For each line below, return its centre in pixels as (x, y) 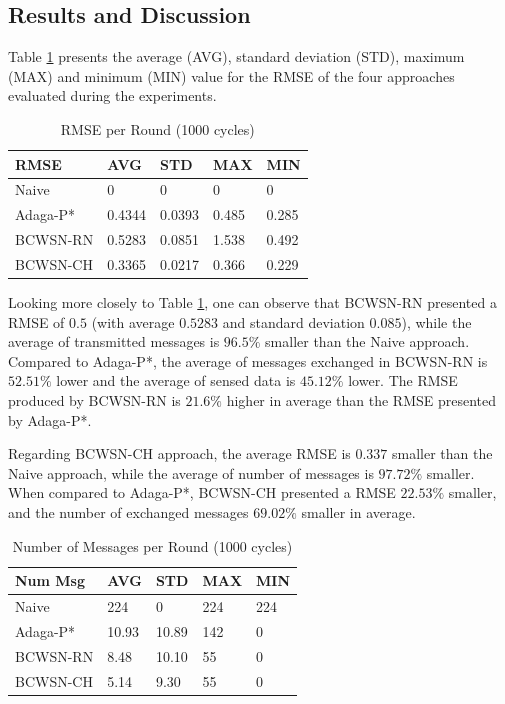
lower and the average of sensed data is (176, 380)
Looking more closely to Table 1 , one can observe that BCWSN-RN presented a (252, 302)
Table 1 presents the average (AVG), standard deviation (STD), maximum (236, 56)
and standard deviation (293, 321)
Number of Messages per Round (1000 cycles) (152, 545)
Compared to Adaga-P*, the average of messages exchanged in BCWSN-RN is (248, 360)
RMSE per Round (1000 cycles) (157, 128)
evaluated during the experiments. (112, 95)
